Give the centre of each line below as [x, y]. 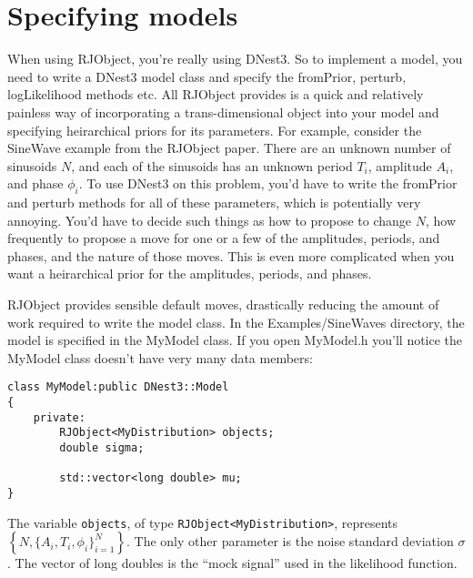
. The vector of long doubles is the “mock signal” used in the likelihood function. [232, 563]
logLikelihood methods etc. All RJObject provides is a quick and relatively [216, 94]
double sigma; [102, 448]
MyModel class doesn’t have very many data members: [160, 357]
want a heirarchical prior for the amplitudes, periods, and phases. [190, 274]
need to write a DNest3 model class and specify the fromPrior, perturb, [207, 76]
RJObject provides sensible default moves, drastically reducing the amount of [223, 304]
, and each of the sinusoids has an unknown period [212, 165]
